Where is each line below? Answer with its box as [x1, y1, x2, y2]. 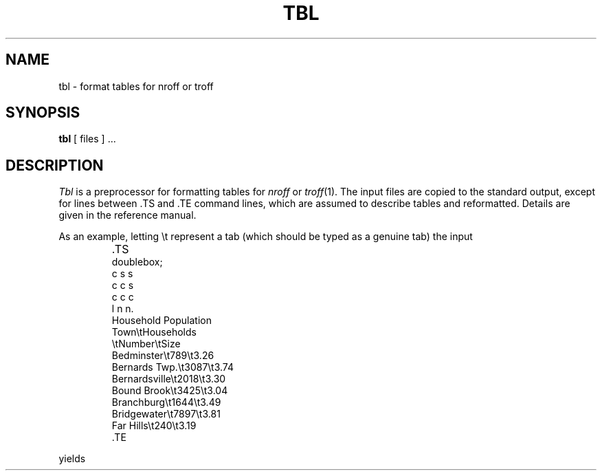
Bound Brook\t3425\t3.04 [111, 385, 228, 397]
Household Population [111, 314, 212, 327]
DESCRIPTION [5, 156, 104, 174]
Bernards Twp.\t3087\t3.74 [111, 361, 234, 374]
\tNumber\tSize [111, 338, 181, 350]
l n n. [111, 303, 134, 315]
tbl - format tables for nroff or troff [58, 80, 214, 92]
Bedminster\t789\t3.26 [111, 349, 214, 362]
